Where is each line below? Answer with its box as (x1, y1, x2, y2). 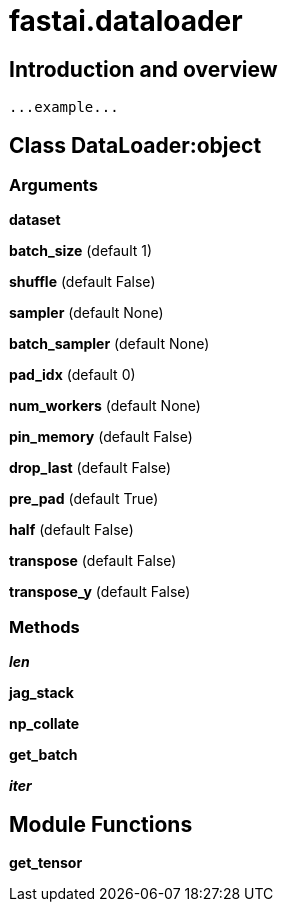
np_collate (9, 715, 80, 733)
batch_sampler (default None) (9, 335, 210, 353)
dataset (9, 211, 61, 229)
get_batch (9, 746, 78, 764)
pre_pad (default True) (9, 490, 159, 508)
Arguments (9, 175, 98, 196)
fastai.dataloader (9, 4, 243, 38)
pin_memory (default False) (9, 428, 193, 446)
